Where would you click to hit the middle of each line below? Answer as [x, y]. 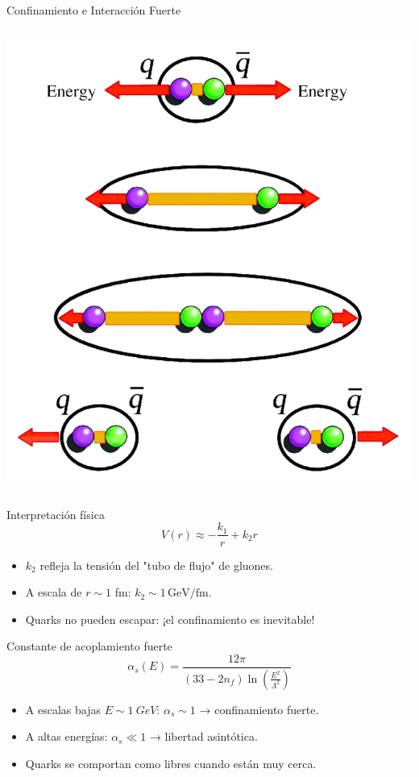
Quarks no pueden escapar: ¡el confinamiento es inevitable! [170, 619]
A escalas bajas [63, 709]
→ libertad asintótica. [203, 736]
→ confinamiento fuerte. [259, 709]
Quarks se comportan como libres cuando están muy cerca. [171, 763]
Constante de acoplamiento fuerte [89, 646]
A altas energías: [66, 736]
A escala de [54, 592]
